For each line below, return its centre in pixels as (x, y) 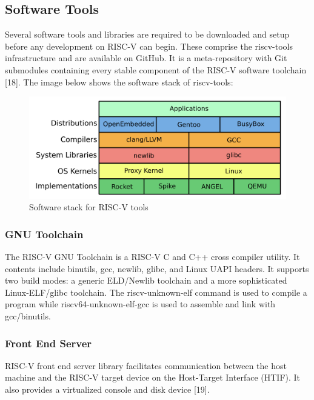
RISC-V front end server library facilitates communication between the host (146, 365)
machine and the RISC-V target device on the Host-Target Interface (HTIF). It (153, 377)
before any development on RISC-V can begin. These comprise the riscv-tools (149, 46)
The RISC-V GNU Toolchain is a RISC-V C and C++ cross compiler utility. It (152, 257)
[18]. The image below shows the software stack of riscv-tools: (119, 82)
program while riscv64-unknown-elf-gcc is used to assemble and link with (140, 304)
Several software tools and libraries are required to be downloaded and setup (147, 34)
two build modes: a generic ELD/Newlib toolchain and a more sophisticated (146, 280)
